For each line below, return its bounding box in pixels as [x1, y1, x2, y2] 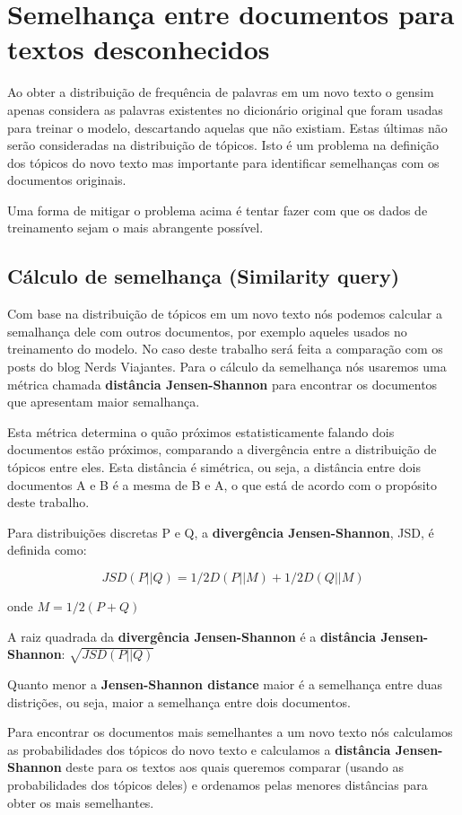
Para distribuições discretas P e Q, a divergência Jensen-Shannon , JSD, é [7, 522, 434, 541]
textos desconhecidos [7, 31, 270, 67]
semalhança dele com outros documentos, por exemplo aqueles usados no [7, 321, 407, 340]
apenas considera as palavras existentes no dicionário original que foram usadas [7, 100, 443, 118]
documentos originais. [7, 171, 126, 189]
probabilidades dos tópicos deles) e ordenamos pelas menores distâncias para [7, 775, 428, 793]
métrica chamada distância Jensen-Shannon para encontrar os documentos [7, 374, 438, 393]
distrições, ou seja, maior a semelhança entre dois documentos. [7, 692, 351, 711]
